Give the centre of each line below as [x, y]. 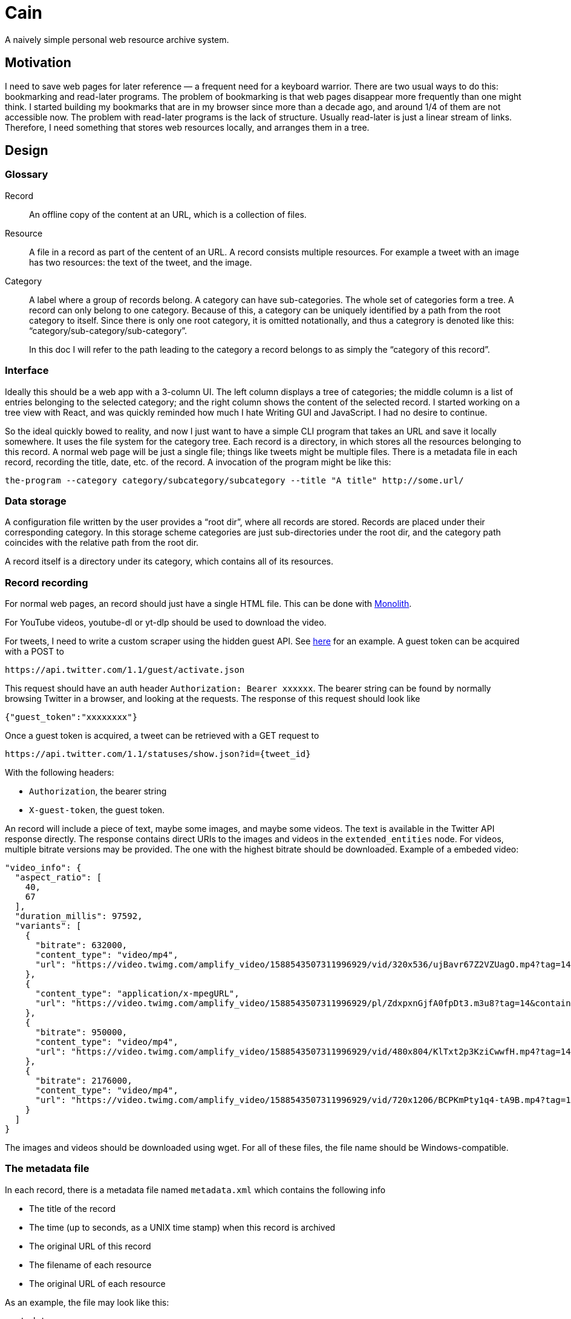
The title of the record [73, 1208]
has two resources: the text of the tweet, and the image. [141, 262]
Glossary [27, 175]
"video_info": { [43, 868]
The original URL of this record [90, 1246]
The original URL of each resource [97, 1283]
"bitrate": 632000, [81, 945]
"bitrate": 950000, [81, 1033]
